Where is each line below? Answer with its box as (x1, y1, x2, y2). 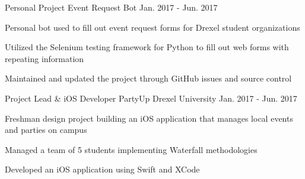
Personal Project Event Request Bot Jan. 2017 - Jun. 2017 (5, 1, 218, 13)
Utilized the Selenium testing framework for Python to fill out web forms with (5, 41, 289, 53)
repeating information (5, 52, 84, 64)
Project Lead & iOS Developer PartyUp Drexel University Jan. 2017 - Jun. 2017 (5, 92, 297, 104)
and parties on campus (5, 123, 87, 136)
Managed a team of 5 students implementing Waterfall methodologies (5, 143, 258, 155)
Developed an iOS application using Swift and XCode (5, 163, 200, 175)
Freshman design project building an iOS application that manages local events (5, 112, 293, 124)
